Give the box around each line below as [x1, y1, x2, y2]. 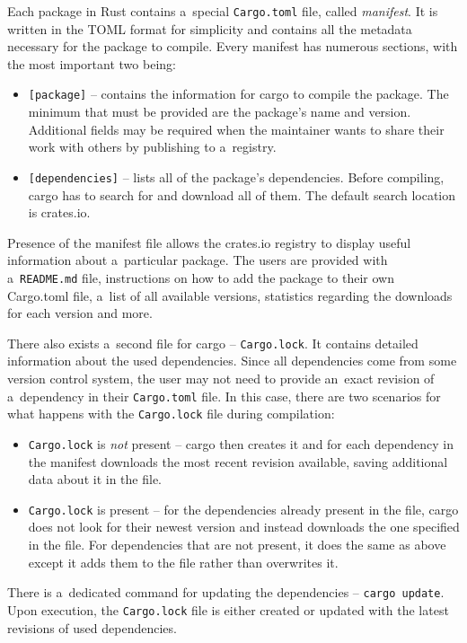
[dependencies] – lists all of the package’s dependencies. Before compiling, [28, 167, 445, 186]
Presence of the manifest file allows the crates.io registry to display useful [7, 233, 411, 251]
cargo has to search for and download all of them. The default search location [28, 185, 456, 204]
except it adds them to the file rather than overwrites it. [28, 552, 339, 571]
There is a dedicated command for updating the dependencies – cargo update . [7, 583, 445, 602]
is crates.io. [28, 203, 91, 222]
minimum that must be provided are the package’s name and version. [28, 102, 411, 121]
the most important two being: [7, 54, 176, 73]
